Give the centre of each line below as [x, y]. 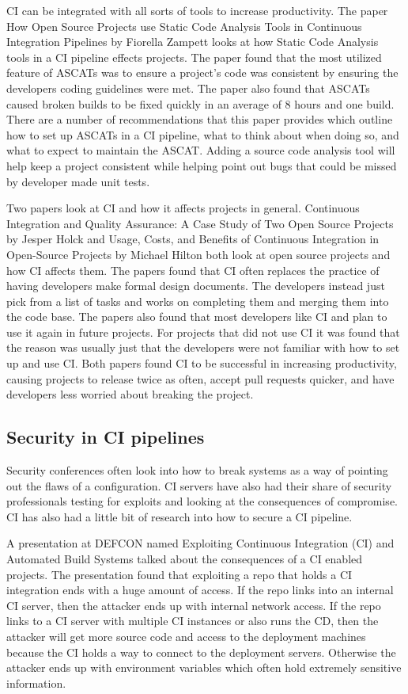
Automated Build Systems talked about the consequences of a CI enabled [185, 559]
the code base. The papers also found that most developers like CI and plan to [197, 316]
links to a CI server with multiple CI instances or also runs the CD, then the [193, 621]
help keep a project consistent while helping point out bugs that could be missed [202, 165]
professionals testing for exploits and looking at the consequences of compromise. [202, 501]
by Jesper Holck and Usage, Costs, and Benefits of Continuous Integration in [193, 239]
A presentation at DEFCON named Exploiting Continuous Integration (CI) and [200, 543]
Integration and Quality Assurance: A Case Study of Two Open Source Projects [200, 223]
